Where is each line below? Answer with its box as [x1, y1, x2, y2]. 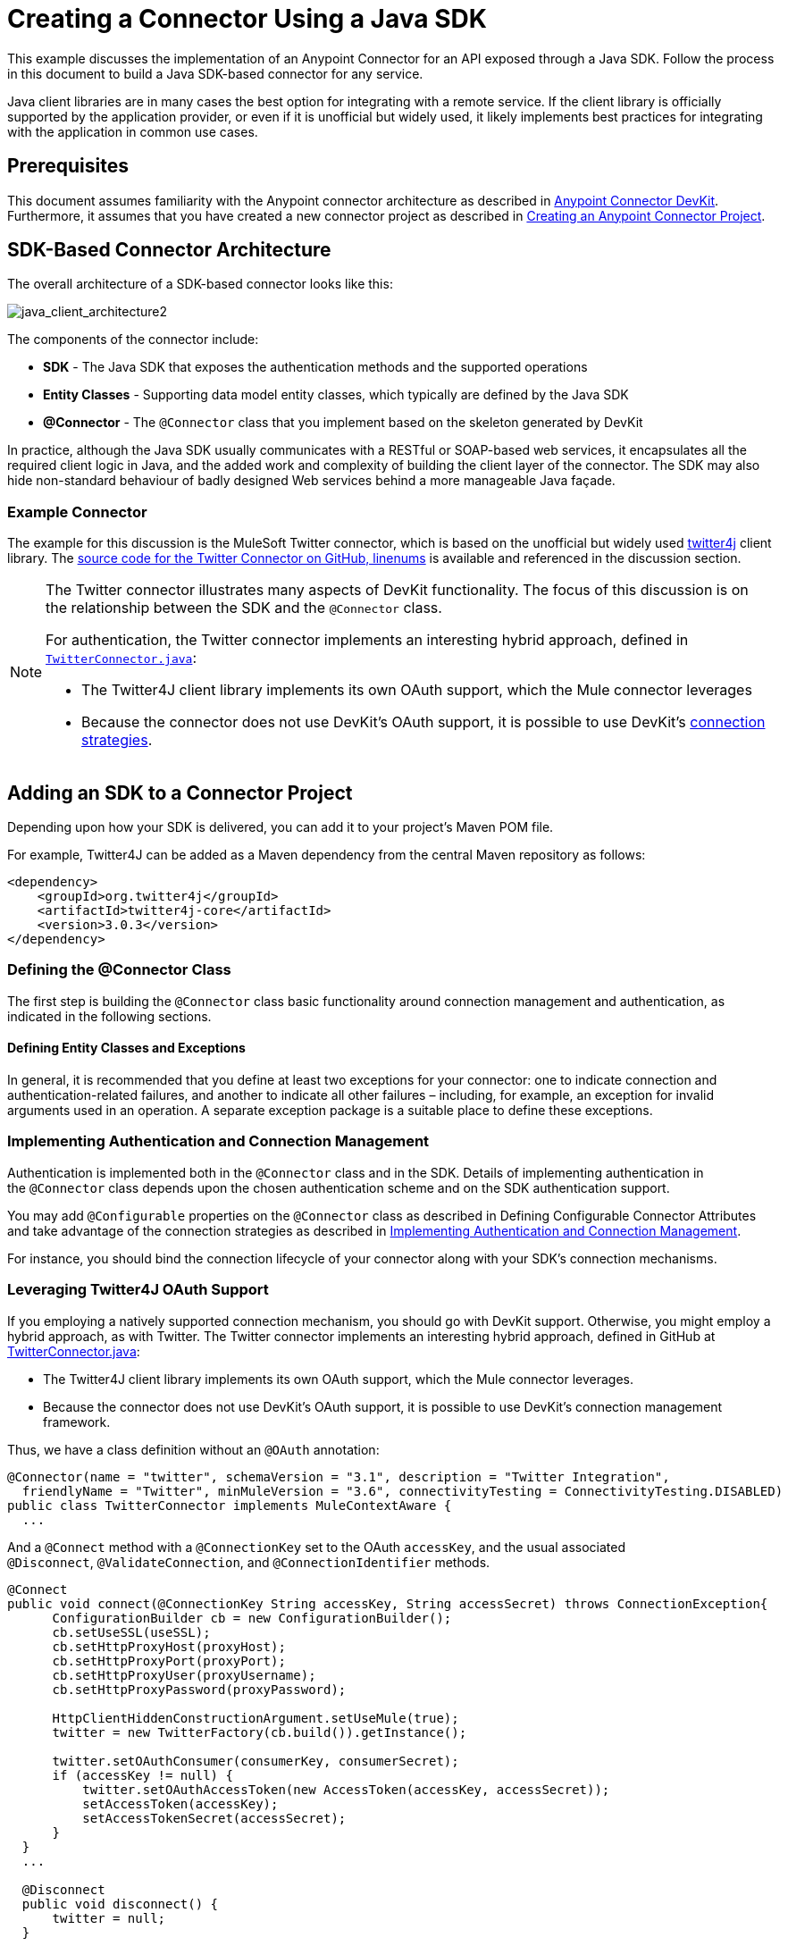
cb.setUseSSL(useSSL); [52, 1624, 211, 1640]
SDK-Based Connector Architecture [7, 239, 331, 262]
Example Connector [7, 502, 147, 521]
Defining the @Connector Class [7, 960, 231, 979]
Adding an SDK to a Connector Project [7, 781, 353, 804]
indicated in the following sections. [7, 1008, 212, 1024]
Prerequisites [7, 155, 129, 178]
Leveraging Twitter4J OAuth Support [7, 1280, 269, 1299]
